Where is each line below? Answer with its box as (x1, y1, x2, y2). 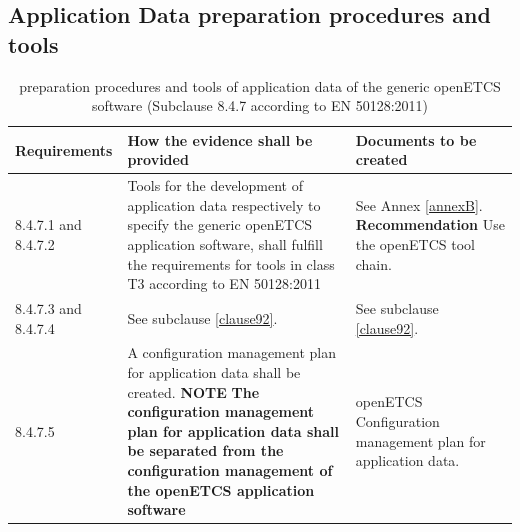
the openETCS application (127, 479, 315, 500)
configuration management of (127, 460, 333, 481)
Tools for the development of (127, 175, 303, 196)
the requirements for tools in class (127, 253, 335, 274)
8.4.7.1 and (15, 214, 82, 235)
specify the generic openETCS (127, 214, 313, 235)
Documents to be (355, 129, 477, 150)
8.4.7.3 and (15, 298, 82, 319)
